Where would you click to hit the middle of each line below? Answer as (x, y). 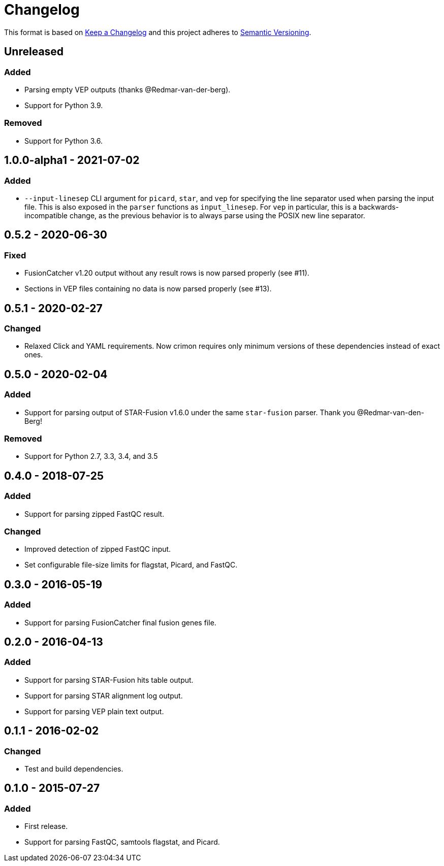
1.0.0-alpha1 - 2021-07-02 (72, 160)
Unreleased (34, 52)
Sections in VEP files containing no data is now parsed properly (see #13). (148, 289)
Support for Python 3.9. (64, 105)
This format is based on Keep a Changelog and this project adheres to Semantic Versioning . (158, 32)
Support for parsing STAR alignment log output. (104, 695)
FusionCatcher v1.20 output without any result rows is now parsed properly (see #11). (167, 273)
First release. (46, 826)
